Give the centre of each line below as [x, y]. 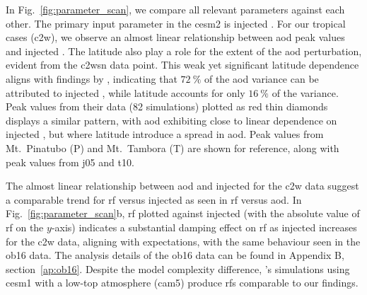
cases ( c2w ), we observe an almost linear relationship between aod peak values [175, 37]
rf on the [25, 227]
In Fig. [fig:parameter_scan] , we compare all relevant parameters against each [175, 9]
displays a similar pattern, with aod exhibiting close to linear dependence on [171, 120]
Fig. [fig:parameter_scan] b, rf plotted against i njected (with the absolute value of [183, 213]
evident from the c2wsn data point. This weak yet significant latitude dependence [182, 65]
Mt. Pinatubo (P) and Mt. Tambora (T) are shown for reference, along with [173, 147]
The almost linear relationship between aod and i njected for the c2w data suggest [182, 186]
